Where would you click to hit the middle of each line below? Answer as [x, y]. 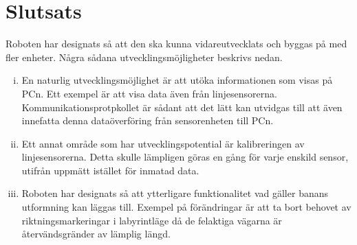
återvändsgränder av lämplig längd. [96, 234]
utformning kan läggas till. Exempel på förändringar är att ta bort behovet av [186, 207]
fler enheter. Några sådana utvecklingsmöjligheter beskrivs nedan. [144, 57]
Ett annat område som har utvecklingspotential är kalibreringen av [163, 143]
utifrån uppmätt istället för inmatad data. [110, 170]
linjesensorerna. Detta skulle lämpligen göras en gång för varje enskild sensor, [185, 157]
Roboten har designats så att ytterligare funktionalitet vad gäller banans [175, 193]
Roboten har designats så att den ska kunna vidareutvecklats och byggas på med [176, 44]
